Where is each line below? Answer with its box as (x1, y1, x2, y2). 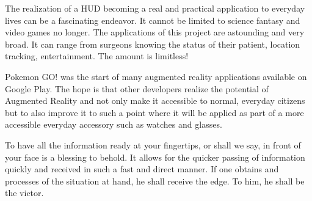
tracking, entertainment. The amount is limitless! (5, 49, 189, 62)
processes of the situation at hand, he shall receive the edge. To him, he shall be (5, 174, 305, 187)
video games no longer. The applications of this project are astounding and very (5, 26, 305, 38)
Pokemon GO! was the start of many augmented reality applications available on (5, 70, 307, 82)
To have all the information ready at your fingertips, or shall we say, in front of (5, 138, 301, 151)
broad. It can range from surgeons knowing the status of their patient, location (5, 37, 300, 50)
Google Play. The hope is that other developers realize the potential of (5, 82, 269, 95)
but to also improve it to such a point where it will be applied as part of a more (5, 106, 304, 119)
